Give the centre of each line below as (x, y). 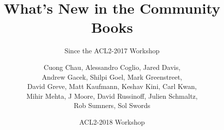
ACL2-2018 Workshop (112, 121)
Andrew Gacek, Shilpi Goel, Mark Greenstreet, (112, 76)
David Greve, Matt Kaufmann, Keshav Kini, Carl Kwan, (112, 86)
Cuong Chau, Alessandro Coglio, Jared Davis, (112, 67)
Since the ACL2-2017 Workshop (112, 51)
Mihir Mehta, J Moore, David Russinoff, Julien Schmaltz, (112, 96)
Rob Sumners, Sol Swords (112, 105)
